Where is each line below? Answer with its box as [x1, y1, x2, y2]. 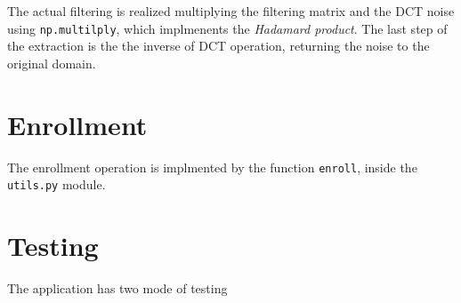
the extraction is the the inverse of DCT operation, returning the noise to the [7, 36, 430, 55]
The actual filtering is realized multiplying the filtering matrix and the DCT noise [7, 2, 455, 20]
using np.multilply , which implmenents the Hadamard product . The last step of [7, 19, 448, 37]
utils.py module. [7, 175, 106, 194]
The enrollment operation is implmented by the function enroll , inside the [7, 157, 417, 176]
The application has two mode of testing [7, 279, 228, 297]
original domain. [7, 53, 96, 72]
